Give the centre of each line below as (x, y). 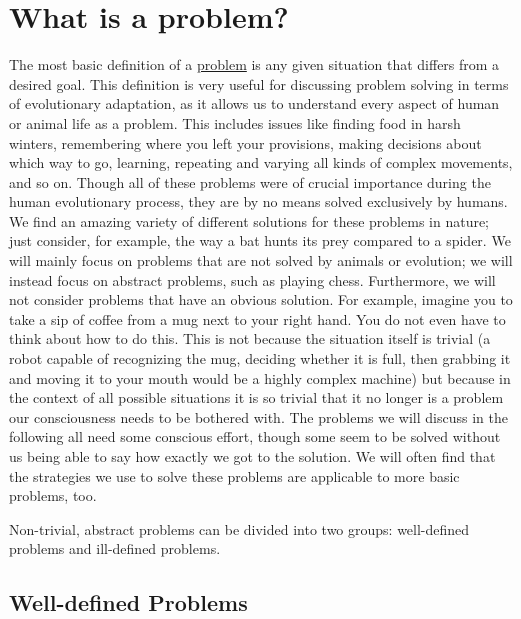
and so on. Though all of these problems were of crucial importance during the (250, 181)
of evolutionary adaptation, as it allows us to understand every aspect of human (254, 103)
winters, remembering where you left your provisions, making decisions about (245, 142)
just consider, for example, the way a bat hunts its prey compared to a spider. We (260, 240)
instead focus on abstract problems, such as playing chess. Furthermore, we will (252, 279)
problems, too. (53, 495)
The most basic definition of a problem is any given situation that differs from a (254, 64)
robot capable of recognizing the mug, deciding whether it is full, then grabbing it (260, 358)
